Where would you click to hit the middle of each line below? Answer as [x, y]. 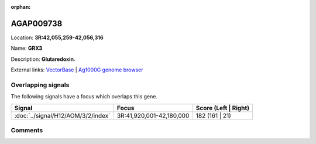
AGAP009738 [37, 23]
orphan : [21, 7]
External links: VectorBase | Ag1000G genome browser [77, 70]
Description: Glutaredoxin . [43, 59]
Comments [27, 130]
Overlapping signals [40, 85]
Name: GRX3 [27, 48]
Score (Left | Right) [223, 108]
